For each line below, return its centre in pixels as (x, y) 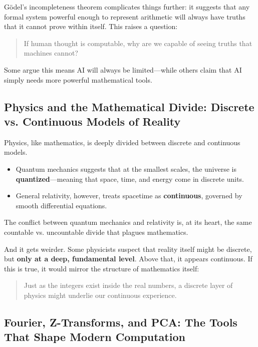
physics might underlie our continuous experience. (100, 295)
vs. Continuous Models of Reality (92, 121)
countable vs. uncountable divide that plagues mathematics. (96, 232)
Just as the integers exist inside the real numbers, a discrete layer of (128, 285)
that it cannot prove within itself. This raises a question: (91, 26)
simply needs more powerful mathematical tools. (78, 79)
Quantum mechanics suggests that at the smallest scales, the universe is (126, 168)
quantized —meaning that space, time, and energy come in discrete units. (130, 179)
